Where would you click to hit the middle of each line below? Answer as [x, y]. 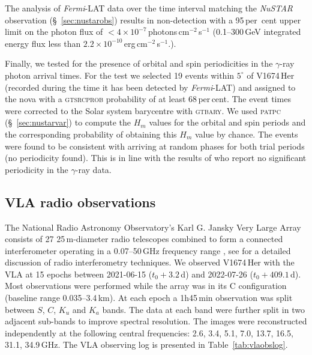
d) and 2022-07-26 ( [217, 274]
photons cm [169, 32]
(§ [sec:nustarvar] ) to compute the [68, 122]
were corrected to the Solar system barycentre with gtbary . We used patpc [143, 110]
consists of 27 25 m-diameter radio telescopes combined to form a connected [144, 239]
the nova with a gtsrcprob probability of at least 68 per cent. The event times [148, 99]
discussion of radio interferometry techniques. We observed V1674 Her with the [150, 262]
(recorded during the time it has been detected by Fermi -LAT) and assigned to [150, 87]
